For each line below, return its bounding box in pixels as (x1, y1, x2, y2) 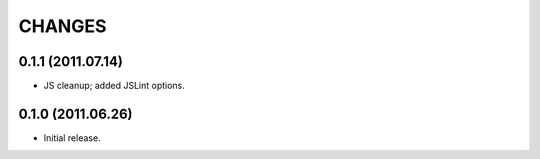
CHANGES (18, 15, 107, 37)
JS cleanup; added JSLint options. (43, 80, 185, 92)
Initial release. (43, 131, 101, 144)
